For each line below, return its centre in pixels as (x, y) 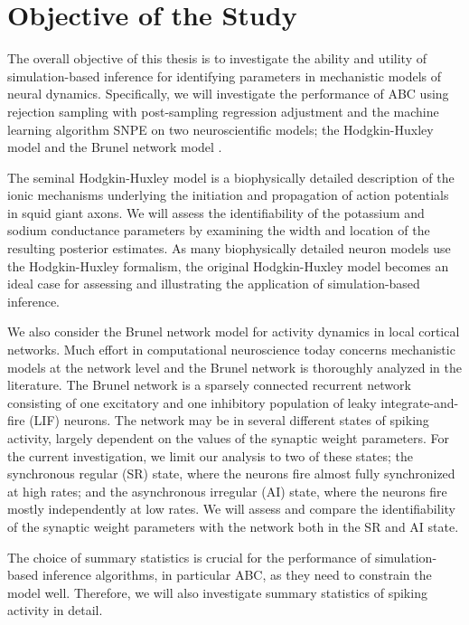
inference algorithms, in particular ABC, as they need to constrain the (237, 575)
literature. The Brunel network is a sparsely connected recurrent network (209, 385)
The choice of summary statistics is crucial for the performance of (189, 557)
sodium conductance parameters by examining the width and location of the (219, 230)
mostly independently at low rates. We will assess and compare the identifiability (231, 509)
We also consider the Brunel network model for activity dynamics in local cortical (234, 331)
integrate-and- (420, 402)
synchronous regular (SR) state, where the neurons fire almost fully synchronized (231, 473)
